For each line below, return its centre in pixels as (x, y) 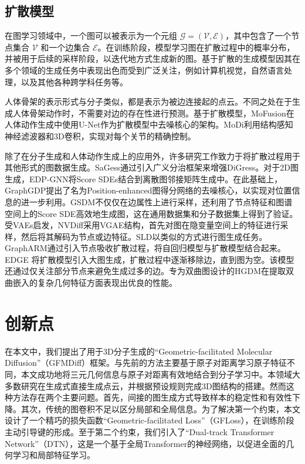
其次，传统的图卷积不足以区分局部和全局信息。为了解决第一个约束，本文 (160, 408)
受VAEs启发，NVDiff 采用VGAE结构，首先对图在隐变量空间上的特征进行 (143, 225)
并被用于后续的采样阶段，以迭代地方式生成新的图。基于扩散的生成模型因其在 (152, 59)
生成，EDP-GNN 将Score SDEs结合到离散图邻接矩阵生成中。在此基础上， (144, 178)
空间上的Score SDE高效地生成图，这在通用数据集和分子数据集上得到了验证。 (151, 213)
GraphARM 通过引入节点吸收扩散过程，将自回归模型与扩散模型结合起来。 (145, 248)
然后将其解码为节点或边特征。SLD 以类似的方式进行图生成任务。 (144, 236)
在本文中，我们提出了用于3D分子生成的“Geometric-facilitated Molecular (139, 351)
